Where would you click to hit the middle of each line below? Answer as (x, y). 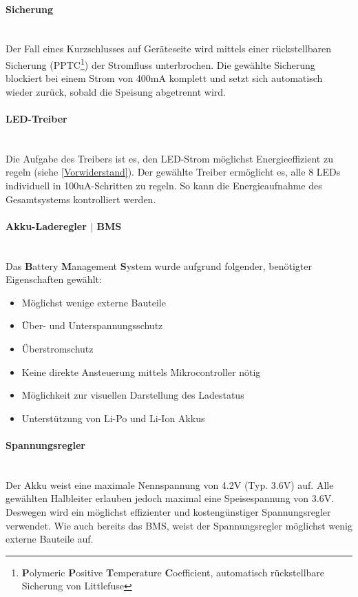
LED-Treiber (36, 119)
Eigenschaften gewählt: (54, 279)
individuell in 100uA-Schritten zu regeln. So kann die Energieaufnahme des (164, 185)
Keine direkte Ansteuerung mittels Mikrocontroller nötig (141, 371)
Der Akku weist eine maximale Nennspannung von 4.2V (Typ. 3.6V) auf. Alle (170, 484)
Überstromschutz (57, 348)
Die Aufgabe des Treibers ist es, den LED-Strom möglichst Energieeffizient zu (169, 158)
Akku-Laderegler (46, 226)
